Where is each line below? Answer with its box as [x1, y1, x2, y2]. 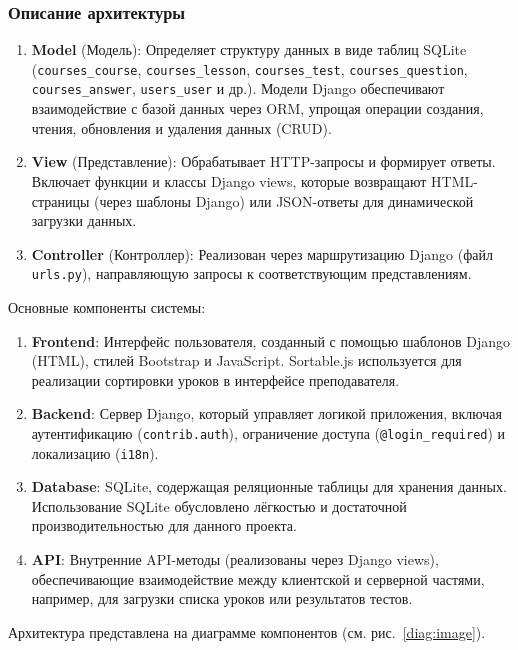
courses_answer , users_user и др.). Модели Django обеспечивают [31, 78, 445, 99]
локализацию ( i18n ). [31, 442, 159, 463]
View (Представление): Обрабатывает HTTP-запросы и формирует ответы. [31, 151, 496, 172]
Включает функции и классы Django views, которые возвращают [31, 170, 427, 191]
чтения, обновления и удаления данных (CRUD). [31, 117, 332, 138]
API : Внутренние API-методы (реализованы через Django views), [31, 549, 439, 569]
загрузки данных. [31, 210, 137, 231]
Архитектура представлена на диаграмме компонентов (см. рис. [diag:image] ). [8, 621, 486, 642]
